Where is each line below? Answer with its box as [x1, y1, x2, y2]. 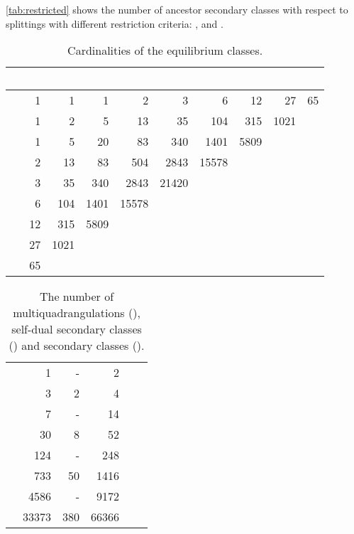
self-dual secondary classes [11, 321, 142, 338]
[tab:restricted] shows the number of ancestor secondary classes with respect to [6, 2, 348, 16]
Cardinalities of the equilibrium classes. [67, 42, 263, 59]
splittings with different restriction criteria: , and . [6, 16, 223, 31]
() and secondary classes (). [9, 337, 145, 354]
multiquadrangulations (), [13, 304, 140, 321]
